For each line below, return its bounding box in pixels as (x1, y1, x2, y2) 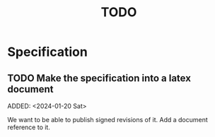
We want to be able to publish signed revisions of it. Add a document (7, 116, 209, 124)
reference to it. (7, 123, 51, 131)
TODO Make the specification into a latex (7, 72, 191, 84)
